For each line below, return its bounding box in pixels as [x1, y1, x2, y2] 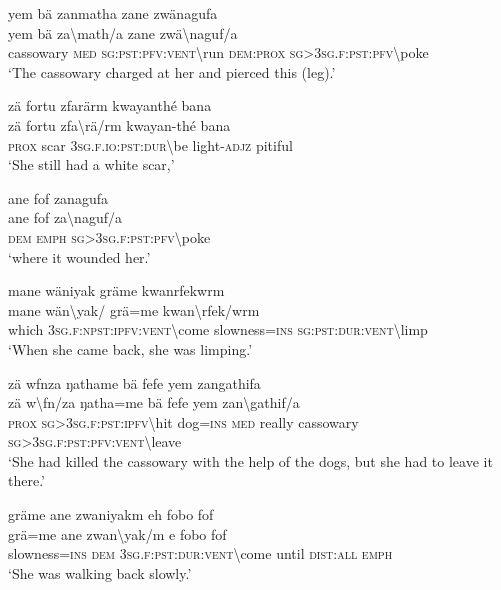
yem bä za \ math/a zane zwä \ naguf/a [8, 22, 238, 43]
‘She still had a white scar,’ [8, 154, 175, 175]
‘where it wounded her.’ [8, 246, 151, 267]
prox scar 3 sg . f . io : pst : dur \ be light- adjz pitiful [8, 134, 293, 155]
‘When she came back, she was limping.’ [8, 338, 253, 359]
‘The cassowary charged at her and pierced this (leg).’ [8, 61, 336, 82]
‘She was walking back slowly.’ [8, 562, 192, 583]
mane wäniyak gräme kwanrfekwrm [8, 280, 225, 301]
